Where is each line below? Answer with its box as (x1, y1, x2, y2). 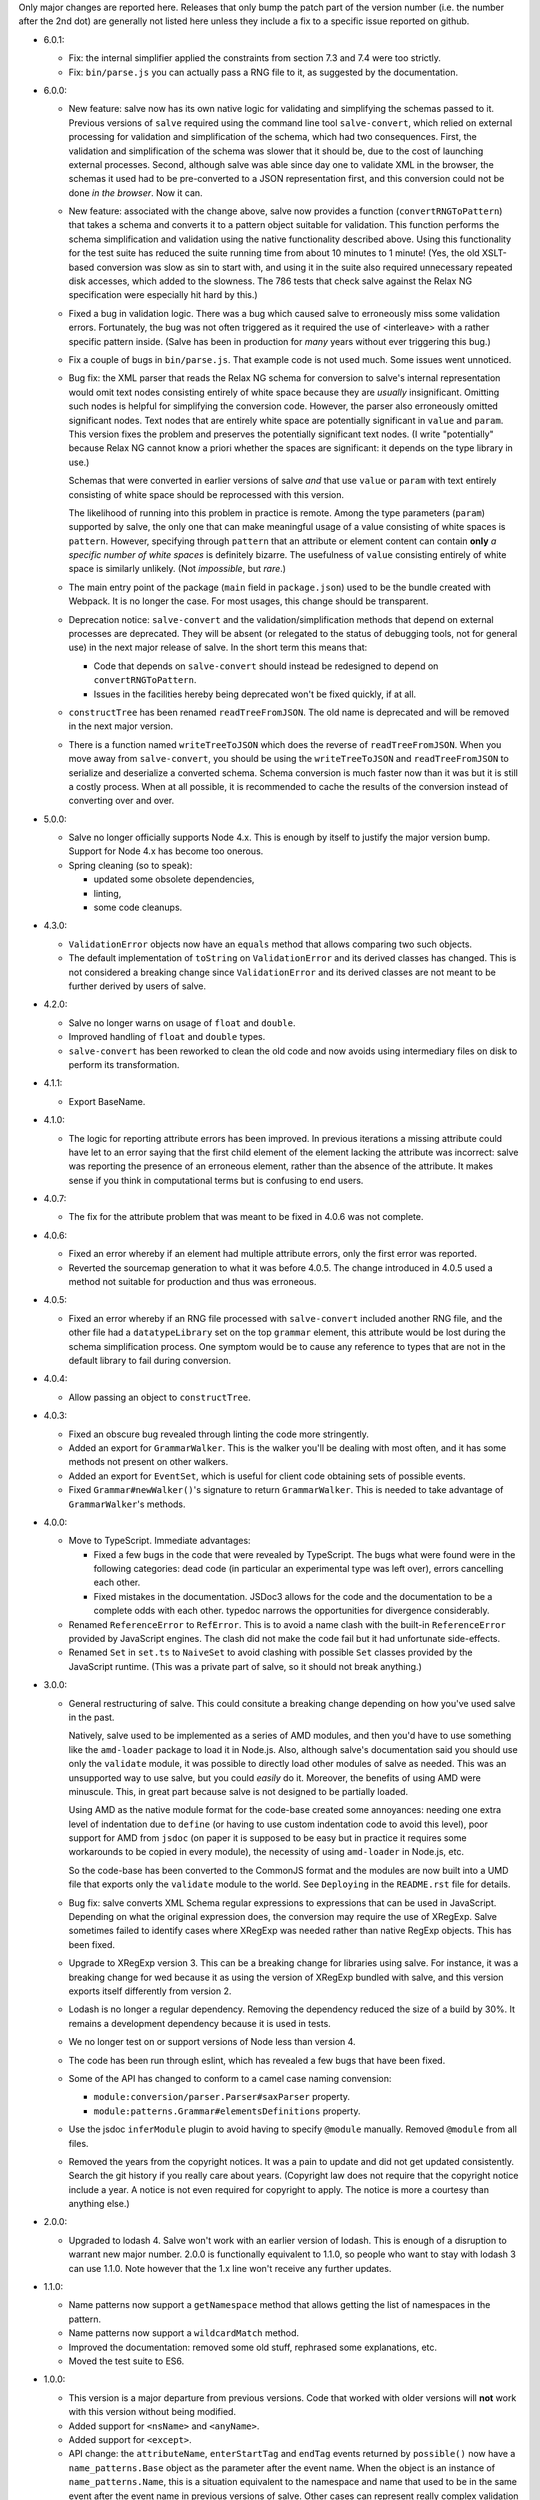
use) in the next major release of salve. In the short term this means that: (68, 641, 368, 654)
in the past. (68, 1711, 115, 1723)
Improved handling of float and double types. (68, 1031, 266, 1043)
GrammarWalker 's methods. (68, 1498, 186, 1510)
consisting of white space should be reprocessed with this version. (68, 488, 345, 500)
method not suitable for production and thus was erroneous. (68, 1276, 317, 1288)
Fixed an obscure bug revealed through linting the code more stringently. (68, 1428, 370, 1440)
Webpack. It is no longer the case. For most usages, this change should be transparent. (68, 595, 429, 607)
